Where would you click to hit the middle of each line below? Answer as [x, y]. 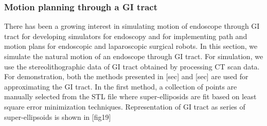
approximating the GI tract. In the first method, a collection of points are [121, 86]
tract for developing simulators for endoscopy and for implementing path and [126, 36]
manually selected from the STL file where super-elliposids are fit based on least [130, 96]
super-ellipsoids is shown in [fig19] [58, 116]
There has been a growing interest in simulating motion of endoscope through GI [132, 26]
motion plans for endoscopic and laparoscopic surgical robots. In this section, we [131, 46]
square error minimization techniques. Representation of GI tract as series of [125, 106]
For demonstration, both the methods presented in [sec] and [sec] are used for [126, 76]
